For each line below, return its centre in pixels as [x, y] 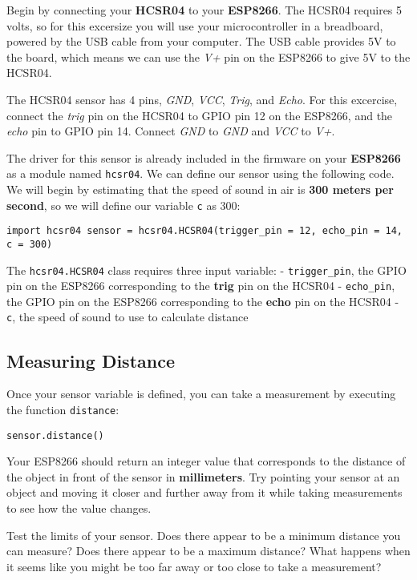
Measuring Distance [91, 360]
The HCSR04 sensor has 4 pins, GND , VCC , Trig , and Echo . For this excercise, [202, 99]
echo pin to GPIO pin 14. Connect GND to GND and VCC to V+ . [171, 131]
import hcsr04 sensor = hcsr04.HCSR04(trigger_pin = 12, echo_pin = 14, [204, 231]
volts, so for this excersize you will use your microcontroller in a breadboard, [195, 25]
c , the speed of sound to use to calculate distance [128, 317]
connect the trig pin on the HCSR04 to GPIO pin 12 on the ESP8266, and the [200, 115]
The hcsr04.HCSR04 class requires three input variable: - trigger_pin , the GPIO [206, 270]
